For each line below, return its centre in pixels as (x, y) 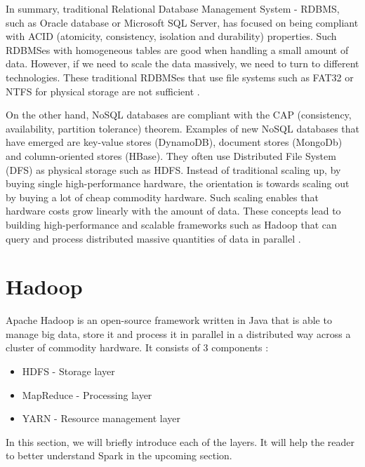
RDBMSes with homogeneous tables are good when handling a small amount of (177, 49)
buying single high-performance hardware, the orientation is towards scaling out (178, 183)
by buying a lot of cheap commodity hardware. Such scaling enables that (162, 197)
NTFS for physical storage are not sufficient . (103, 91)
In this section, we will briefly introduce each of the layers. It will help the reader (180, 441)
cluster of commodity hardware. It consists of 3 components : (137, 347)
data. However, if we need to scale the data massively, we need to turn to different (182, 63)
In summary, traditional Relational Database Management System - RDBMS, (173, 8)
